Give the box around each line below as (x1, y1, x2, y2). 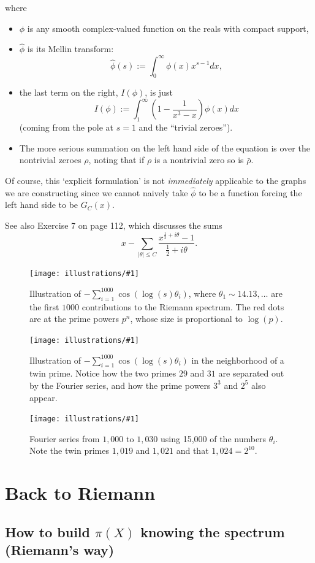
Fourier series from (29, 432, 100, 445)
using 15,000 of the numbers (161, 432, 267, 445)
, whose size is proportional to (130, 312, 243, 325)
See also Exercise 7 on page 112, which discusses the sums (5, 218, 222, 231)
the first (29, 300, 59, 313)
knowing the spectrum (140, 522, 285, 541)
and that (176, 444, 209, 457)
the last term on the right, (19, 86, 118, 99)
